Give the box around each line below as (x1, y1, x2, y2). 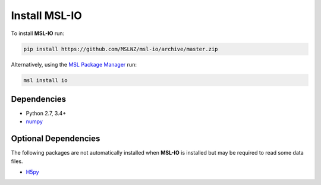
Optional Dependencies (11, 134, 100, 144)
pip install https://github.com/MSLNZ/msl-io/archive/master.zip (23, 45, 218, 52)
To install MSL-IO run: (11, 30, 65, 37)
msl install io (23, 77, 68, 83)
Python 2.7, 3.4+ (26, 110, 67, 117)
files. (11, 158, 23, 165)
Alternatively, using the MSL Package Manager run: (11, 61, 137, 68)
